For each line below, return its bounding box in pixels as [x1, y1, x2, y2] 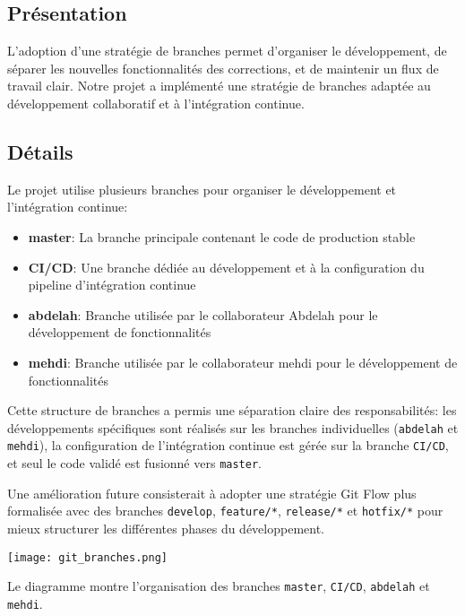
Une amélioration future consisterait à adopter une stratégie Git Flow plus [7, 483, 417, 502]
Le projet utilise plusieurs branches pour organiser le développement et [7, 179, 397, 198]
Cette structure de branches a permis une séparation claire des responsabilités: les [7, 401, 457, 420]
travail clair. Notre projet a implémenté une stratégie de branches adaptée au [7, 76, 431, 95]
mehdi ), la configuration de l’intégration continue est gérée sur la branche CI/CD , [7, 436, 449, 455]
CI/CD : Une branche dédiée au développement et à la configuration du [28, 257, 425, 276]
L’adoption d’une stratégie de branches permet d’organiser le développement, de [7, 41, 447, 60]
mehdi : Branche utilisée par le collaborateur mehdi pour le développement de [28, 352, 458, 371]
